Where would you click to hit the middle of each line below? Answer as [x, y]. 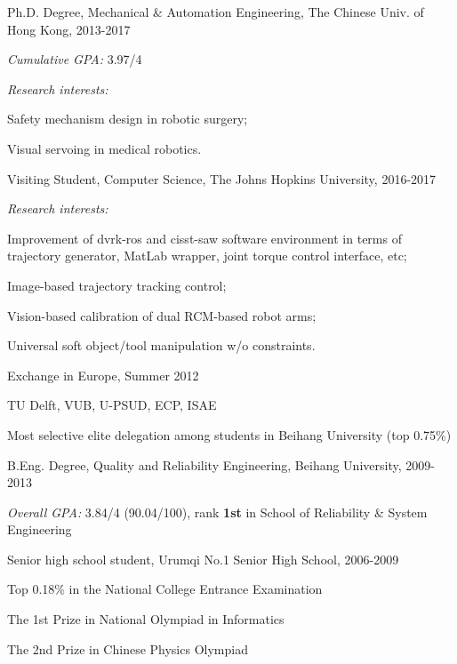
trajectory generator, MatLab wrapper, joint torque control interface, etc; [207, 256]
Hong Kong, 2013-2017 [69, 29]
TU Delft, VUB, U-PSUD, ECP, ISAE [112, 405]
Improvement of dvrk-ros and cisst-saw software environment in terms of [204, 238]
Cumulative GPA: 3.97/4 [75, 59]
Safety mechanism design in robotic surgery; [128, 119]
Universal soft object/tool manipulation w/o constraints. [161, 345]
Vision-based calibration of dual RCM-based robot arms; [162, 315]
